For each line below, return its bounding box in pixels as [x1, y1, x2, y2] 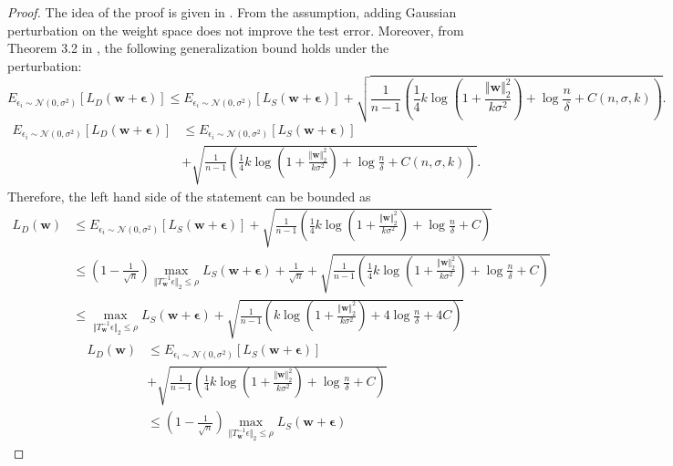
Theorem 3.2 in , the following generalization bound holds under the [7, 38, 389, 57]
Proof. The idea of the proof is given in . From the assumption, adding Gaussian [7, 3, 457, 21]
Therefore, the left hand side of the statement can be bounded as [7, 186, 371, 205]
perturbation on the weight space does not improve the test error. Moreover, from [7, 20, 464, 39]
